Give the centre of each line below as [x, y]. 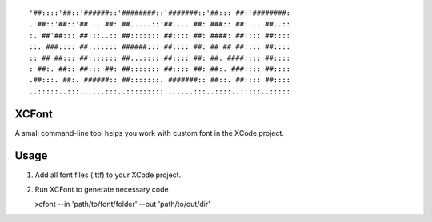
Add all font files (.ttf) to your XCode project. [108, 175]
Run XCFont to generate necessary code [102, 189]
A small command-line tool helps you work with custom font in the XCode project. [149, 133]
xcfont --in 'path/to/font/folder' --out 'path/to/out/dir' [123, 204]
